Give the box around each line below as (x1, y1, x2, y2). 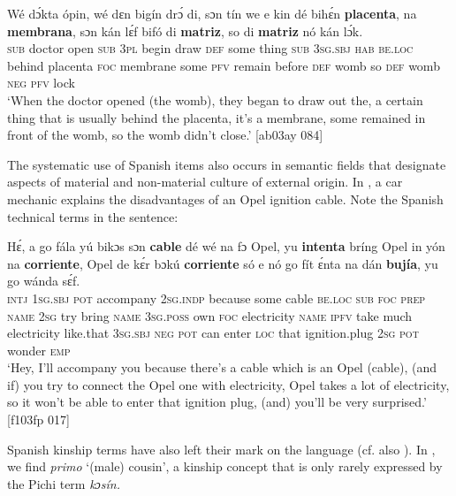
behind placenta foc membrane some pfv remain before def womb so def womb (7, 56, 440, 74)
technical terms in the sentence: (7, 207, 179, 225)
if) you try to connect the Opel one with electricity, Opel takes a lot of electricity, (7, 375, 450, 393)
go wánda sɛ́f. (7, 271, 80, 290)
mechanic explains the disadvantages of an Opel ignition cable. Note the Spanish (7, 189, 444, 208)
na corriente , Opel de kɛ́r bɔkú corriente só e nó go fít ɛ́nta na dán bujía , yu (7, 254, 438, 272)
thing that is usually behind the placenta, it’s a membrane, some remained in (7, 108, 426, 126)
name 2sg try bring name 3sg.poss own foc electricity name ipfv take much (7, 306, 413, 324)
